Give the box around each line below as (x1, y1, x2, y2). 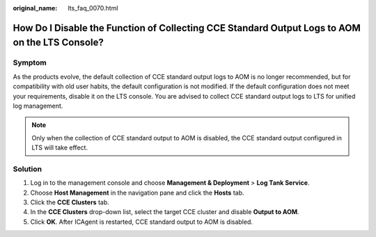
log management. (13, 101, 63, 110)
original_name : (13, 4, 58, 12)
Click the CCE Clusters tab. (30, 198, 109, 206)
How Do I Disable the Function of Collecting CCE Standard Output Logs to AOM (13, 22, 361, 34)
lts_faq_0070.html (68, 4, 118, 12)
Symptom (13, 58, 47, 67)
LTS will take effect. (31, 143, 88, 152)
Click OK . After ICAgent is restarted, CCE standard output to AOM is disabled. (30, 218, 253, 226)
